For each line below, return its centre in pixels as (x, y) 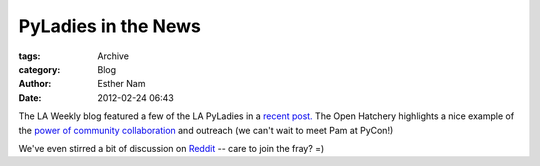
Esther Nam (121, 84)
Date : (30, 97)
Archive (113, 56)
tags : (29, 56)
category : (39, 69)
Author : (35, 84)
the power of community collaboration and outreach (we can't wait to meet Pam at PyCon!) (206, 130)
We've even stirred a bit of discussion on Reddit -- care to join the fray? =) (171, 148)
